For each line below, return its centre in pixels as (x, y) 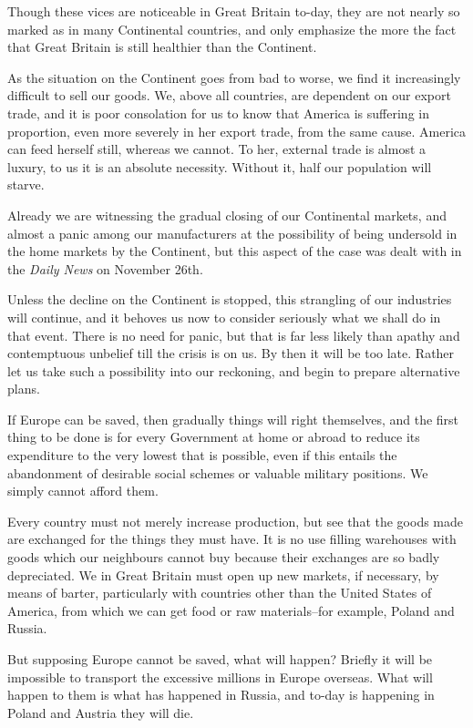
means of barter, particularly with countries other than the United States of (220, 593)
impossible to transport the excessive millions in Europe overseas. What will (220, 677)
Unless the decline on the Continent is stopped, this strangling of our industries (230, 299)
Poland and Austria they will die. (101, 712)
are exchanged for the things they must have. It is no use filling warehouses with (232, 539)
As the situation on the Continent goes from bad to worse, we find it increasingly (234, 77)
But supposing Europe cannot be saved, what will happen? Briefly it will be (220, 659)
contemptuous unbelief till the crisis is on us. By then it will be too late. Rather (231, 353)
